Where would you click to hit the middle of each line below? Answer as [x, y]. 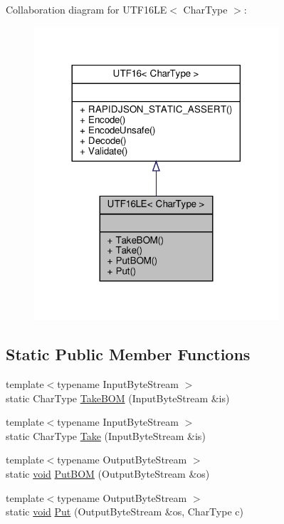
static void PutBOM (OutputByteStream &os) [108, 474]
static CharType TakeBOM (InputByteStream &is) [118, 398]
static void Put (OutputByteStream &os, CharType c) [125, 512]
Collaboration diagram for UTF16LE [86, 9]
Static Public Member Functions [128, 354]
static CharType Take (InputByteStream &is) [106, 435]
